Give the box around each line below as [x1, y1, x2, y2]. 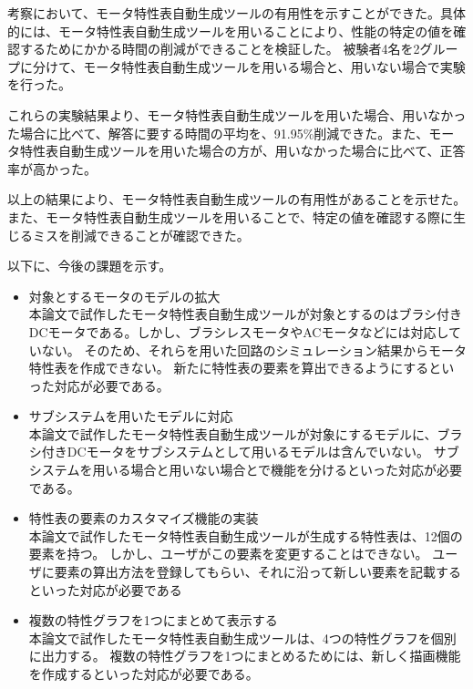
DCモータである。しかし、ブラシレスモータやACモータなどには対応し [28, 322, 448, 341]
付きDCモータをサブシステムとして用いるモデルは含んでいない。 [41, 442, 430, 461]
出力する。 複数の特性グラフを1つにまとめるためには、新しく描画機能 [41, 646, 461, 665]
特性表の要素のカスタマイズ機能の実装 [28, 509, 259, 528]
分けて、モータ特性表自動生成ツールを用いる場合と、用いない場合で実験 [32, 57, 466, 76]
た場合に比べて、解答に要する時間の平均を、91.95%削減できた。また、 [7, 123, 429, 142]
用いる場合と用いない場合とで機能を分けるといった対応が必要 [92, 460, 462, 479]
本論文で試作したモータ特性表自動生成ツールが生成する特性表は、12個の [28, 526, 463, 545]
